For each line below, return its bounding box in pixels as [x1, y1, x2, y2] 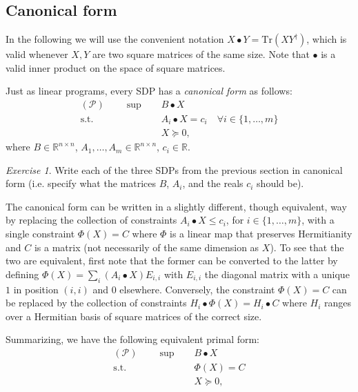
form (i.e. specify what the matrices [6, 176, 156, 190]
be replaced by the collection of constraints [6, 295, 187, 310]
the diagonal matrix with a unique [204, 266, 350, 281]
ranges [324, 295, 352, 310]
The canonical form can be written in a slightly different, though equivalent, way [6, 199, 347, 213]
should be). [257, 176, 304, 190]
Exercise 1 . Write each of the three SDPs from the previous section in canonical [6, 162, 343, 177]
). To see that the [270, 239, 344, 254]
